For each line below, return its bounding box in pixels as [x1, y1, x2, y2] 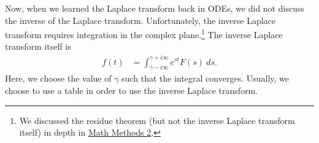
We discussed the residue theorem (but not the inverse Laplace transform [19, 114, 295, 126]
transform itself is [5, 40, 71, 53]
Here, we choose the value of [5, 72, 112, 85]
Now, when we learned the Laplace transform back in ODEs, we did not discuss [5, 2, 304, 14]
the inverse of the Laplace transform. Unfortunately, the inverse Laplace [5, 14, 276, 26]
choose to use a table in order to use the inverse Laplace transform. [5, 83, 258, 96]
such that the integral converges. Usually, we [121, 72, 290, 85]
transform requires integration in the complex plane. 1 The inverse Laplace [5, 26, 283, 41]
